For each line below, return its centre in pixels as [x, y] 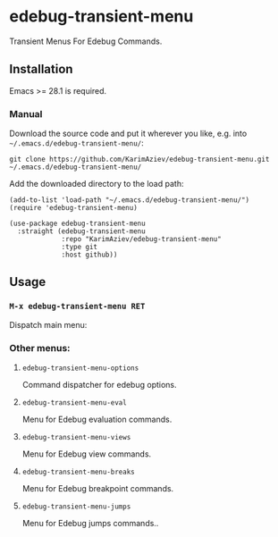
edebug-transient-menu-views [76, 438]
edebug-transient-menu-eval [74, 403]
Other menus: [40, 348]
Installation [41, 69]
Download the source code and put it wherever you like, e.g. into [128, 134]
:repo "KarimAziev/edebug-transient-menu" [141, 239]
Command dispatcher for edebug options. [99, 385]
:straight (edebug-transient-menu [81, 231]
